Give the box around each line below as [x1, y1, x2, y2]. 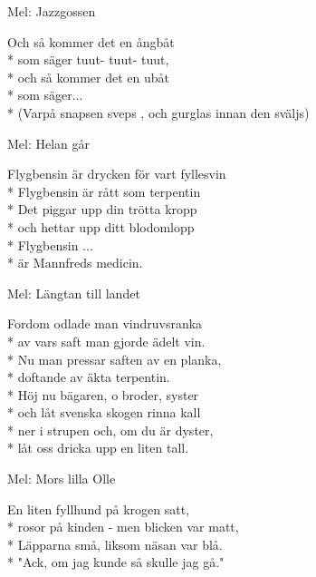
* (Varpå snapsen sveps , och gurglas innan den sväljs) [7, 103, 310, 122]
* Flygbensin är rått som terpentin [7, 181, 201, 200]
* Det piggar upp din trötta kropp [7, 200, 197, 219]
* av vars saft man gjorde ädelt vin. [7, 331, 206, 350]
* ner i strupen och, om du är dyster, [7, 420, 214, 439]
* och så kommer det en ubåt [7, 67, 169, 86]
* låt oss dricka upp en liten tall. [7, 438, 189, 457]
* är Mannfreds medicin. [7, 253, 143, 272]
